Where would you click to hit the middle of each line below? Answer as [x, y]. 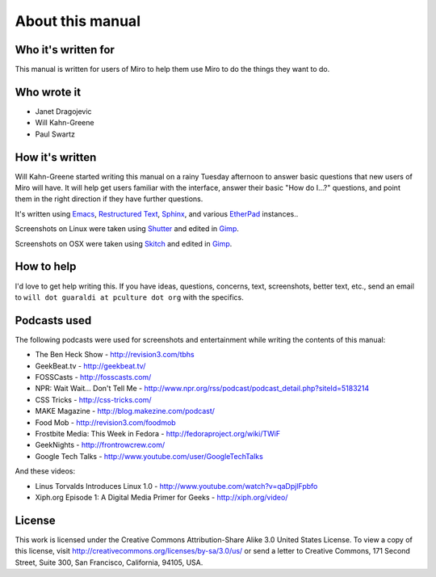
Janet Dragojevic [63, 111]
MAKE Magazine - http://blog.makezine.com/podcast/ [125, 411]
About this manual [78, 21]
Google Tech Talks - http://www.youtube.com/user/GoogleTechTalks [149, 456]
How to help [46, 267]
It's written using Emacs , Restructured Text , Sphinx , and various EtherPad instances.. [157, 213]
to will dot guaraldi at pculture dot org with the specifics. [129, 297]
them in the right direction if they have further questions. [109, 199]
